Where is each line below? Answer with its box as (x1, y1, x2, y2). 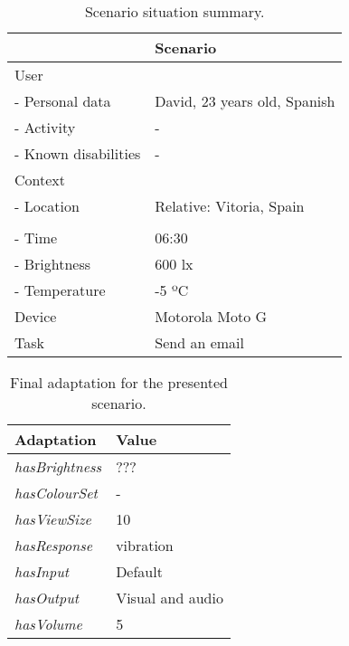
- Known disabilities (14, 143, 141, 164)
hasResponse (14, 535, 93, 556)
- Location (14, 195, 80, 216)
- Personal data (14, 90, 111, 111)
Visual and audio (116, 587, 223, 608)
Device (14, 306, 57, 327)
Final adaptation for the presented (10, 372, 228, 393)
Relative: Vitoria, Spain (155, 195, 305, 216)
